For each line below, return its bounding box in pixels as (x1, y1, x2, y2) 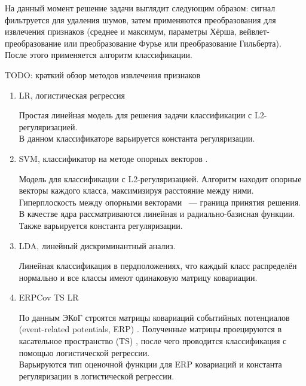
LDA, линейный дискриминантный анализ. (19, 239, 176, 252)
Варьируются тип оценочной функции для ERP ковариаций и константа (19, 358, 282, 370)
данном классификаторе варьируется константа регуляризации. (27, 132, 255, 145)
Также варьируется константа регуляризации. (19, 219, 183, 231)
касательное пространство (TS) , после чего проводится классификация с (19, 335, 287, 347)
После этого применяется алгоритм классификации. (5, 48, 192, 61)
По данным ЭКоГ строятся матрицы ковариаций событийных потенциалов (19, 311, 290, 323)
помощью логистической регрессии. (19, 346, 150, 359)
